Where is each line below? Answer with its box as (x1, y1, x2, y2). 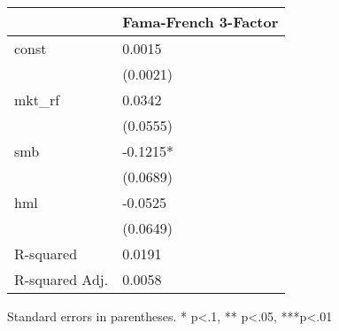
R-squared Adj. (14, 269, 109, 289)
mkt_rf (14, 89, 60, 110)
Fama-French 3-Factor (122, 12, 279, 32)
